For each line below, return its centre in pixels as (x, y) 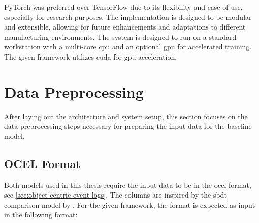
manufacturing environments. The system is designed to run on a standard (120, 36)
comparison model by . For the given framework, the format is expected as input (130, 204)
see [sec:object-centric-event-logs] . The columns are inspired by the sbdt (116, 195)
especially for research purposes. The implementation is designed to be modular (128, 17)
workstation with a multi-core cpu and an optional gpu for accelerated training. (128, 47)
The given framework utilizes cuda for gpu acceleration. (91, 56)
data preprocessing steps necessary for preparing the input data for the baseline (128, 126)
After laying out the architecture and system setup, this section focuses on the (126, 116)
